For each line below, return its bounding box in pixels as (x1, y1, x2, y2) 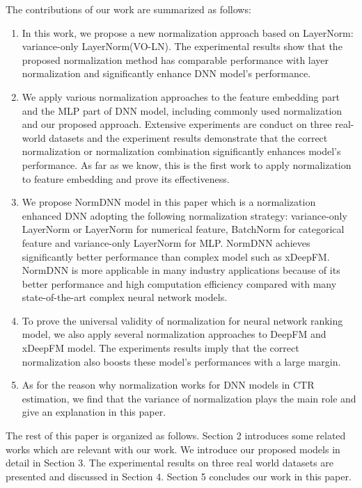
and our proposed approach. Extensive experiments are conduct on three (22, 117, 332, 131)
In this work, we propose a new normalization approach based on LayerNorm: (22, 25, 354, 40)
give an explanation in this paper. (22, 405, 166, 419)
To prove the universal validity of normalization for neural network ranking (22, 313, 343, 327)
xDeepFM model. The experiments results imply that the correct (22, 341, 299, 355)
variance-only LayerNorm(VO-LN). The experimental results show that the (22, 39, 343, 54)
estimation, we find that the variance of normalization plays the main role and (22, 391, 356, 405)
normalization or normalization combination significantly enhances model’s (22, 144, 341, 158)
